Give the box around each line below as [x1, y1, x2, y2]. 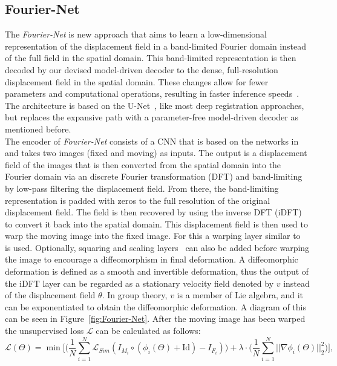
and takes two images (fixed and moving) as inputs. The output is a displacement [5, 146, 307, 159]
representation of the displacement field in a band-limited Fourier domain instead [5, 39, 307, 52]
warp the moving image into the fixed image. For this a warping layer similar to [5, 229, 301, 242]
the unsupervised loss [5, 324, 84, 337]
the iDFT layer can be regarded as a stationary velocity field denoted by [5, 276, 274, 289]
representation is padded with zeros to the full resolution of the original [5, 194, 270, 206]
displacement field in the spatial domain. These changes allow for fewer [5, 75, 269, 88]
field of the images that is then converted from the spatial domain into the [5, 158, 281, 171]
